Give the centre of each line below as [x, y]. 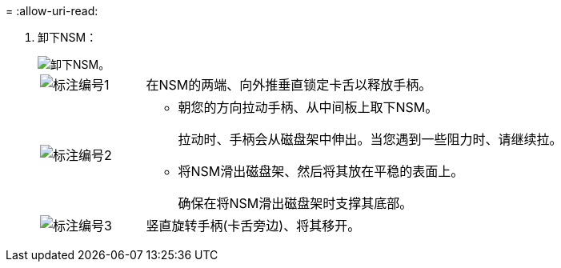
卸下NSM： [68, 37]
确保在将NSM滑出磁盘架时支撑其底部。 [295, 203]
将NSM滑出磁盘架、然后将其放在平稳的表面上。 [321, 171]
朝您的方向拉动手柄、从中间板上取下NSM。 [308, 107]
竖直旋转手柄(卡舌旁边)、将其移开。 [253, 226]
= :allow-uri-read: [52, 11]
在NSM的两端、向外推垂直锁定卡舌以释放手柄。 [289, 85]
